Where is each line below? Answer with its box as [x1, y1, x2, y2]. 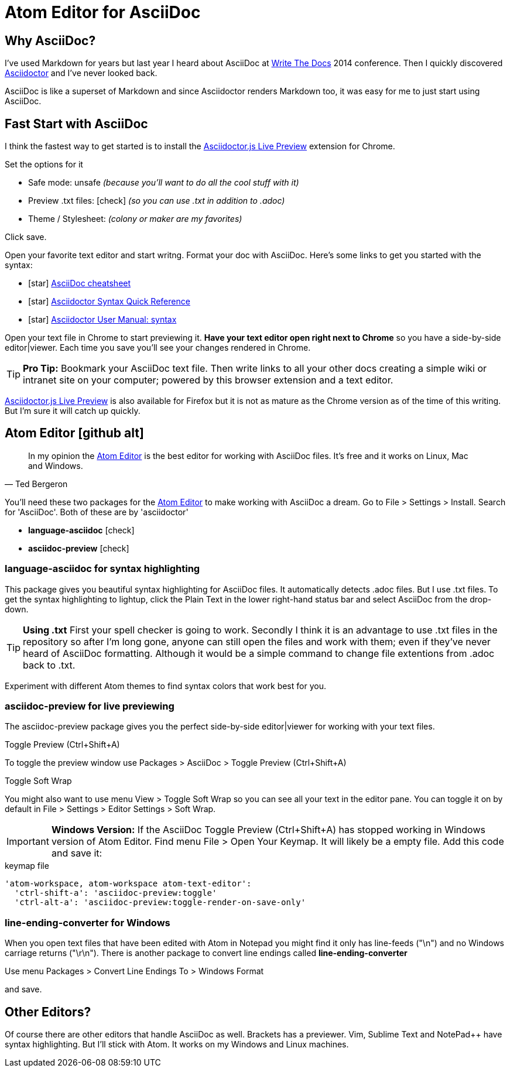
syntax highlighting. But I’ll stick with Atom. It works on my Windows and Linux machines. [5, 1039, 349, 1049]
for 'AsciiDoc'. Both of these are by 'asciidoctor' [5, 506, 189, 517]
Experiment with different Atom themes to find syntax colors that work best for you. [5, 680, 326, 691]
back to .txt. [23, 659, 76, 671]
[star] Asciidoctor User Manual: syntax [28, 314, 177, 325]
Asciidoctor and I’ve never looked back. [5, 68, 158, 78]
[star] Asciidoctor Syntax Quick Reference [28, 296, 190, 307]
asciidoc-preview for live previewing [5, 700, 174, 712]
